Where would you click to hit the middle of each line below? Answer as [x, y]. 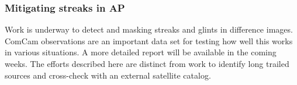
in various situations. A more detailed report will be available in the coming [141, 52]
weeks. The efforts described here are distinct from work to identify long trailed [147, 63]
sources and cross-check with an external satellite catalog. [108, 75]
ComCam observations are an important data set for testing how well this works [149, 40]
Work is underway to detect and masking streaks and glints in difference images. [149, 29]
